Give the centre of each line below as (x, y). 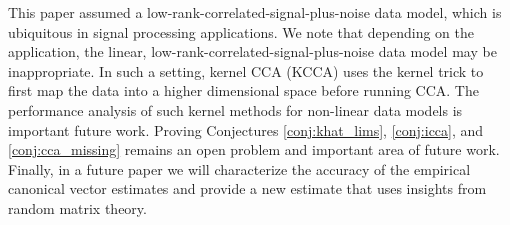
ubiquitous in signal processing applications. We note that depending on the (241, 31)
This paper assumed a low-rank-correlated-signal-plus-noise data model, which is (255, 12)
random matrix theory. (77, 207)
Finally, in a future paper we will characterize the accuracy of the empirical (239, 168)
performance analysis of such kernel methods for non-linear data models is (235, 109)
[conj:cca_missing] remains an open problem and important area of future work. (254, 149)
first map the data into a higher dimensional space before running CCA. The (243, 90)
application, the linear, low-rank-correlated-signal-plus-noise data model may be (252, 51)
